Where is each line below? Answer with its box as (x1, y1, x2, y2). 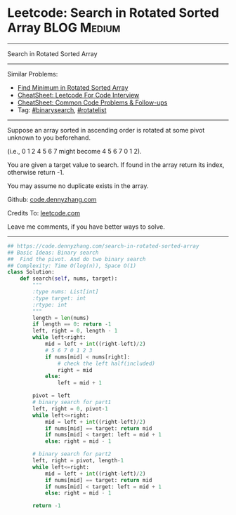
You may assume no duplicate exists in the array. (7, 181, 149, 190)
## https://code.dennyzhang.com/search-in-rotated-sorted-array (7, 242, 199, 250)
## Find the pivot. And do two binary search (7, 255, 146, 262)
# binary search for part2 (32, 450, 112, 457)
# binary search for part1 (32, 399, 112, 406)
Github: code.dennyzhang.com (7, 195, 97, 203)
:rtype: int (32, 301, 68, 308)
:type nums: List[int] (32, 288, 99, 295)
